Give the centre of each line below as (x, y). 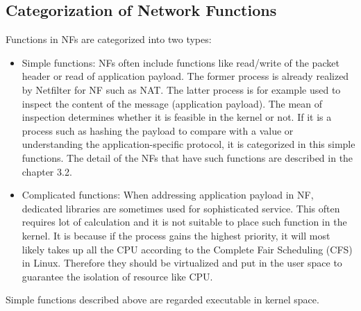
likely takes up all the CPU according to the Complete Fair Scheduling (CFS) (187, 249)
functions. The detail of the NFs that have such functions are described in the (187, 157)
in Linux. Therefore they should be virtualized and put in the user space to (182, 263)
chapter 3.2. (47, 171)
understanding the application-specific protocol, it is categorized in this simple (188, 144)
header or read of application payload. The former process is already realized (185, 76)
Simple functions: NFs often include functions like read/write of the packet (180, 62)
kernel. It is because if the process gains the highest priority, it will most (176, 235)
